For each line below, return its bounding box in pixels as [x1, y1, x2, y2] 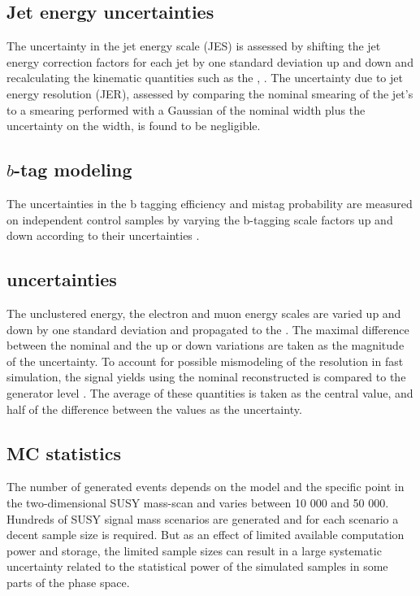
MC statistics [6, 440, 122, 465]
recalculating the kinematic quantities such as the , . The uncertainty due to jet [6, 69, 403, 86]
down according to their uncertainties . [6, 227, 200, 244]
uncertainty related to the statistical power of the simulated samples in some [6, 558, 388, 575]
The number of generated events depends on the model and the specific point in [6, 478, 405, 495]
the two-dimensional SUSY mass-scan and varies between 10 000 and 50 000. [6, 494, 389, 511]
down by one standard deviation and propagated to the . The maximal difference [6, 320, 409, 337]
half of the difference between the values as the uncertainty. [6, 400, 302, 417]
